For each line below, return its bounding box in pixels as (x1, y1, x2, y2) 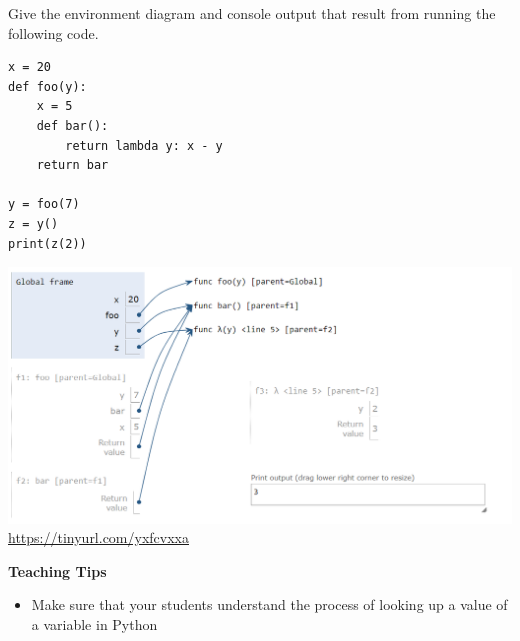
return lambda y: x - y (65, 138, 223, 153)
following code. (8, 22, 99, 43)
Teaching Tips (8, 560, 107, 581)
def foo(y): (8, 79, 87, 94)
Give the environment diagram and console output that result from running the (8, 3, 496, 23)
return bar (36, 158, 109, 173)
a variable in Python (31, 613, 158, 634)
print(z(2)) (8, 236, 87, 251)
